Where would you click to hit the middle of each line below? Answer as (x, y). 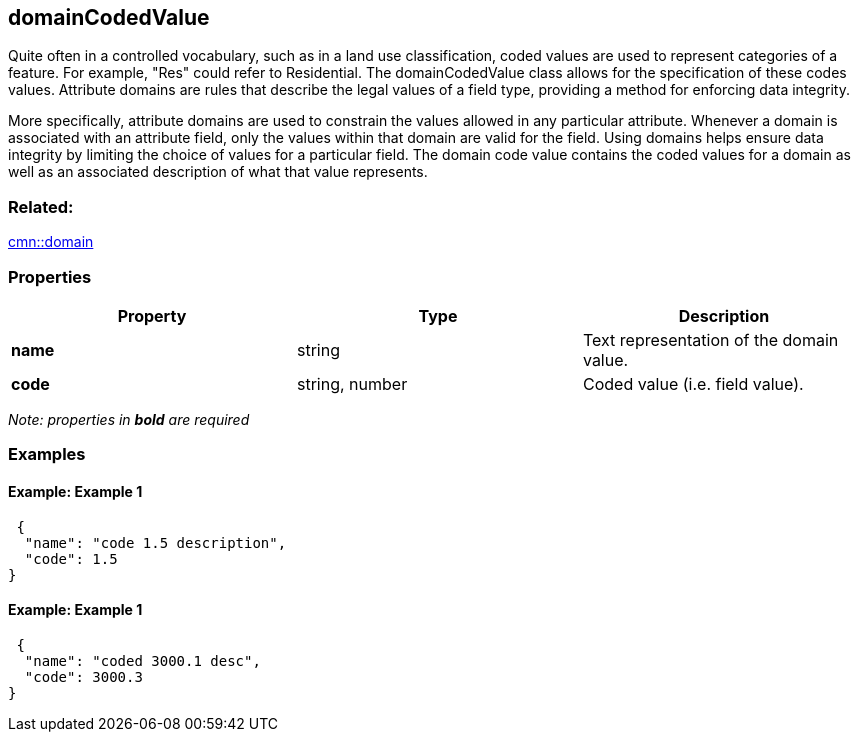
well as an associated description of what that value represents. (218, 172)
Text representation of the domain (710, 339)
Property (152, 315)
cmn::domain (51, 242)
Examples (47, 454)
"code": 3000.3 (83, 676)
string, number (352, 383)
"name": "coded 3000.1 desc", (142, 660)
